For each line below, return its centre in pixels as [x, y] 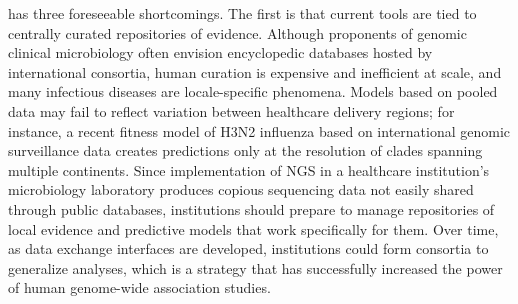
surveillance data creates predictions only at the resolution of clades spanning [245, 150]
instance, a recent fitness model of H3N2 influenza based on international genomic [259, 130]
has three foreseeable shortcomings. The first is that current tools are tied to [242, 13]
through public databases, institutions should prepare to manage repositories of [251, 208]
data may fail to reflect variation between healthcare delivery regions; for [231, 110]
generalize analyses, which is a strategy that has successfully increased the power [255, 267]
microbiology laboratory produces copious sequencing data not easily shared [241, 189]
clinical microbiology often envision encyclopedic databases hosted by [220, 52]
